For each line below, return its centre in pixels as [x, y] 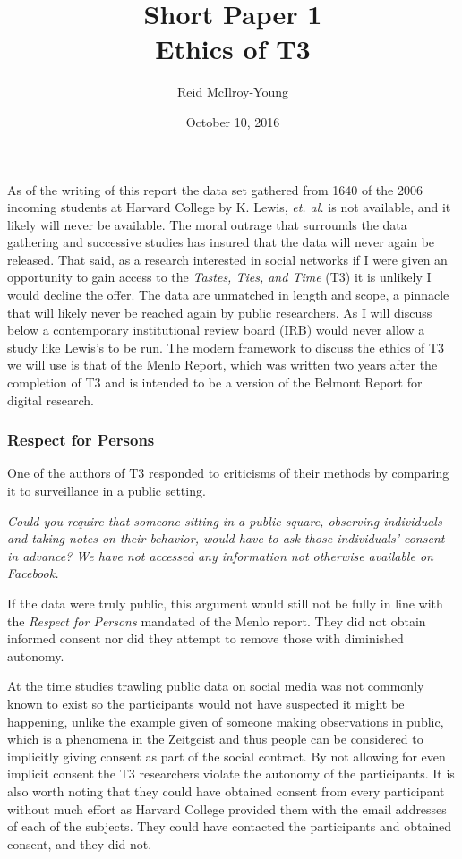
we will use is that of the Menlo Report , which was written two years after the [222, 365]
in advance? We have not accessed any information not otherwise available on [220, 555]
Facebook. [33, 573]
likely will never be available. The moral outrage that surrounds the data [207, 224]
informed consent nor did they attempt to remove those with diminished [205, 638]
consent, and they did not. [80, 843]
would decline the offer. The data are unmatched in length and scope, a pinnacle [228, 295]
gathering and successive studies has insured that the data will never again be [221, 242]
